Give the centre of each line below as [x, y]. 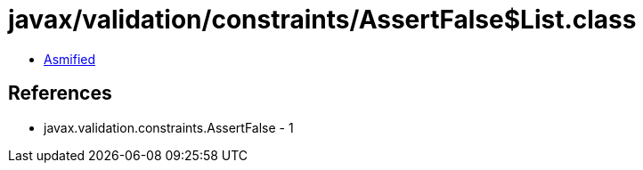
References [60, 93]
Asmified [70, 59]
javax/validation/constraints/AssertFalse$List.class [322, 20]
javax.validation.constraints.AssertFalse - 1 [169, 127]
